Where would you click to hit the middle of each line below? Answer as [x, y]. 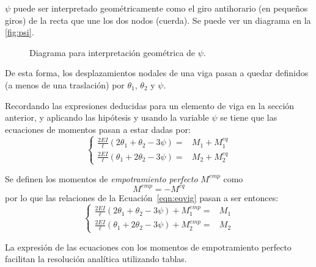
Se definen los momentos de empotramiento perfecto [101, 178]
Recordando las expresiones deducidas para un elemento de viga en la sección [150, 105]
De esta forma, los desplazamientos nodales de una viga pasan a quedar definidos [157, 73]
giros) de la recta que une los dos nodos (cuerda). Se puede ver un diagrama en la [158, 20]
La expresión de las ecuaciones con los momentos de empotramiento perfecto [148, 247]
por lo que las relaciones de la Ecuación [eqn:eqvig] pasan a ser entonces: [142, 197]
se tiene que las [249, 117]
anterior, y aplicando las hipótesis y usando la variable [107, 117]
